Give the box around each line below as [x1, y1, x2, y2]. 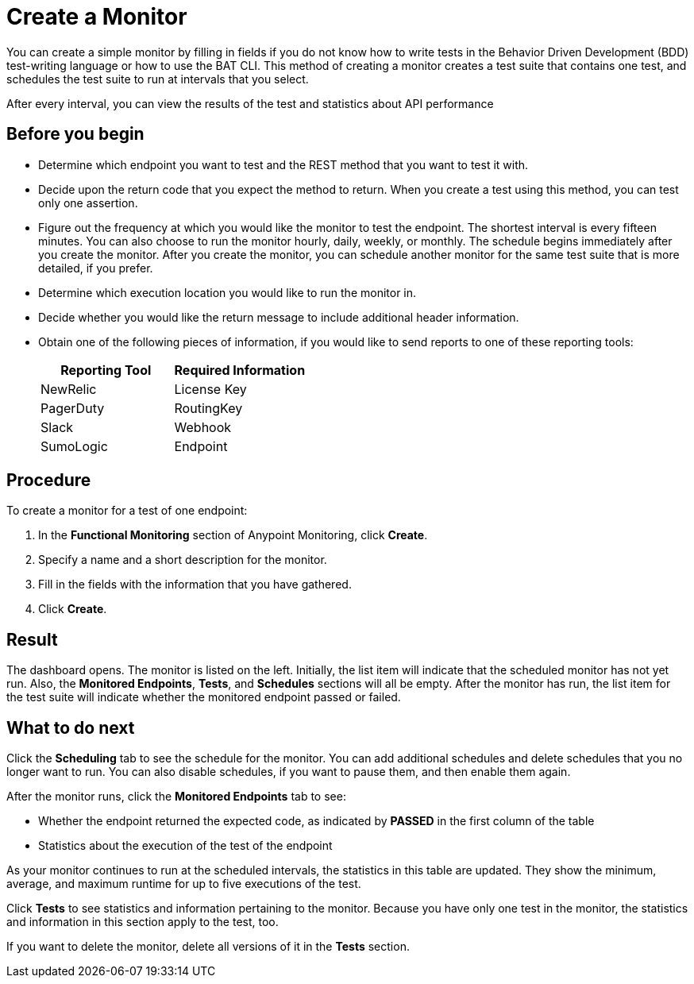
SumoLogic [40, 438, 108, 454]
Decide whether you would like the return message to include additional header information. [38, 310, 519, 324]
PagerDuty [40, 399, 105, 416]
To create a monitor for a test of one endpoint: [6, 504, 248, 518]
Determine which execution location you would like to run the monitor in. [38, 285, 417, 299]
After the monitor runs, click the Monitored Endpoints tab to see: [6, 789, 346, 804]
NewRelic [40, 380, 97, 397]
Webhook [174, 419, 232, 435]
